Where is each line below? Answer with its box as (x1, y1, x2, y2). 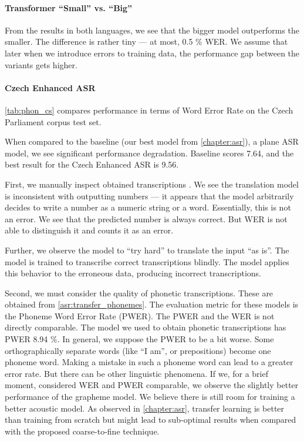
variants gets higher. (5, 58, 77, 71)
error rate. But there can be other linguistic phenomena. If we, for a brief (5, 367, 268, 379)
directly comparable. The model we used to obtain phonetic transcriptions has (5, 321, 286, 333)
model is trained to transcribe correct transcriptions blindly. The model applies (5, 255, 289, 268)
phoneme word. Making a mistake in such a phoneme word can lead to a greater (5, 356, 293, 368)
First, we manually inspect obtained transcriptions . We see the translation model (5, 178, 299, 190)
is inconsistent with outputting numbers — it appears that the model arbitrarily (5, 189, 294, 202)
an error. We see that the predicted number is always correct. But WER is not (5, 212, 288, 225)
